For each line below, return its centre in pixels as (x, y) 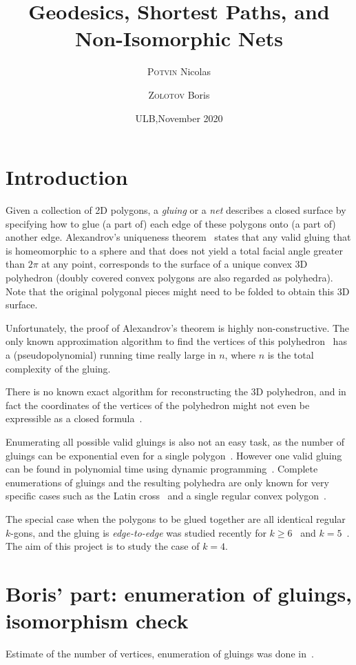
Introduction (67, 177)
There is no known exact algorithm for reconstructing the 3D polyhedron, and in (176, 391)
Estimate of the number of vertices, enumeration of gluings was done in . (160, 653)
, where (240, 354)
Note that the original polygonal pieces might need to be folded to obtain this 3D (178, 291)
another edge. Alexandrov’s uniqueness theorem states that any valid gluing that (178, 237)
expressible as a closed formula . (74, 418)
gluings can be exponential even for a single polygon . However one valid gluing (174, 455)
